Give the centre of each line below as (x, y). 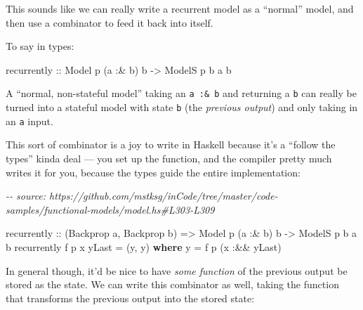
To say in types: (40, 46)
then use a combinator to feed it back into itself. (110, 22)
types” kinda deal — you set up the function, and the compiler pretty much (169, 158)
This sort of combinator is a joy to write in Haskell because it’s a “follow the (171, 144)
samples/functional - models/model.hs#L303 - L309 (110, 209)
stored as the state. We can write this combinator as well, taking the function (172, 284)
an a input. (29, 121)
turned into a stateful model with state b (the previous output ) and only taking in (182, 107)
